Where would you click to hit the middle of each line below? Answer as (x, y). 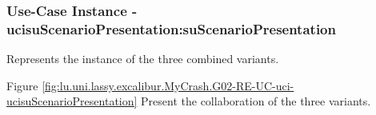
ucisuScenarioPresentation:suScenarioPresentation (171, 28)
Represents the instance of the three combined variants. (143, 59)
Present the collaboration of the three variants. (256, 101)
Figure (22, 85)
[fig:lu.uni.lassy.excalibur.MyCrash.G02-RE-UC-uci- (168, 85)
